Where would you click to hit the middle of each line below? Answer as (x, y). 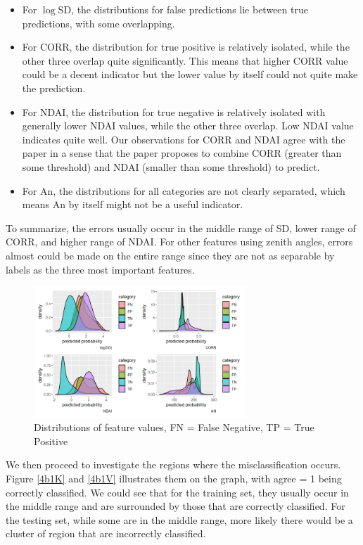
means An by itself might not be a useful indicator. (133, 204)
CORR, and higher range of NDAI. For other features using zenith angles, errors (179, 242)
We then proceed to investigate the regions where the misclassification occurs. (173, 464)
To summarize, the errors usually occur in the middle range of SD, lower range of (181, 227)
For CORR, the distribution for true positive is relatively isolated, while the (186, 47)
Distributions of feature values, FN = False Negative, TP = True (174, 427)
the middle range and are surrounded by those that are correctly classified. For (176, 506)
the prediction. (54, 88)
